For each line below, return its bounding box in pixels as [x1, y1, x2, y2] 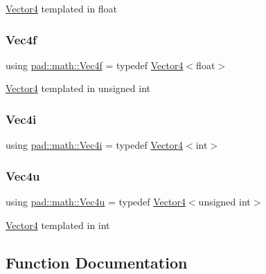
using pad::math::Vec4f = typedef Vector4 [6, 57, 184, 72]
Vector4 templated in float [6, 1, 118, 15]
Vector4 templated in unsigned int [6, 81, 150, 95]
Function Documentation [6, 251, 188, 273]
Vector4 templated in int [6, 217, 110, 232]
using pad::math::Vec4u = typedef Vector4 [6, 194, 186, 209]
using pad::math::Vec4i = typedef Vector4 [6, 138, 184, 152]
